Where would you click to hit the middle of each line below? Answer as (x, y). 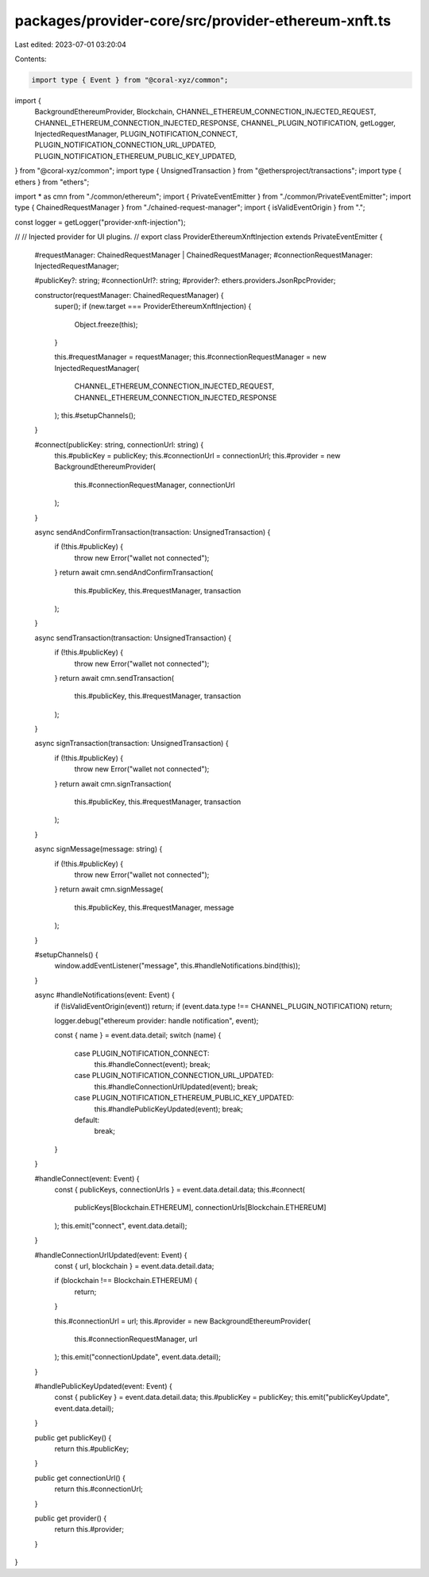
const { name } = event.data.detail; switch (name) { (138, 1035)
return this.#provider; (89, 1529)
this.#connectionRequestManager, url (136, 1339)
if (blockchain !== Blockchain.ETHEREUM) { (126, 1281)
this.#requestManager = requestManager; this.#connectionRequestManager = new (191, 357)
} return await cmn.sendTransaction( (114, 678)
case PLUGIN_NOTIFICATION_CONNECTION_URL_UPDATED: (174, 1076)
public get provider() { (71, 1518)
